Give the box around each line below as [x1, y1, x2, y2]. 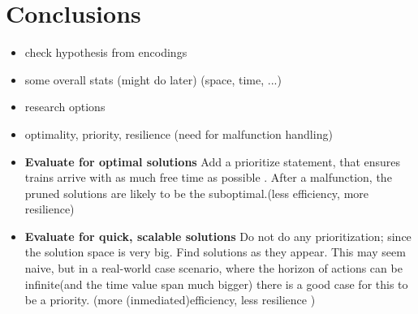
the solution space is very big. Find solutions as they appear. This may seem [24, 243, 406, 260]
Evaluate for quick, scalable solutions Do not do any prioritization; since [24, 227, 412, 244]
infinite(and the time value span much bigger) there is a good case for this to [24, 275, 408, 292]
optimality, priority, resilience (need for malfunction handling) [24, 125, 333, 142]
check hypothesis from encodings [24, 44, 187, 61]
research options [24, 98, 106, 115]
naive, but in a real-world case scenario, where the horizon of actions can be [24, 260, 403, 277]
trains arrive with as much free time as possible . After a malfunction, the [24, 169, 392, 186]
